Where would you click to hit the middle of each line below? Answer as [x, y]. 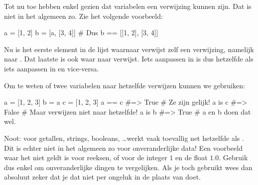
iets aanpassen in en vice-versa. [52, 68]
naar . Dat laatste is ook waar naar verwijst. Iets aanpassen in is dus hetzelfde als [129, 59]
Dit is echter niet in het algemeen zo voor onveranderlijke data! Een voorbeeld [123, 148]
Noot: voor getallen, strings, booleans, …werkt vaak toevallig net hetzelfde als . [124, 138]
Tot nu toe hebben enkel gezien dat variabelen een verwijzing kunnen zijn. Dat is [128, 6]
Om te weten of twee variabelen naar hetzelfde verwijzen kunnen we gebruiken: [125, 85]
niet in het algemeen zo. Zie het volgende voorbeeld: [83, 16]
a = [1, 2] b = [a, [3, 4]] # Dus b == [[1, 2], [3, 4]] [81, 32]
